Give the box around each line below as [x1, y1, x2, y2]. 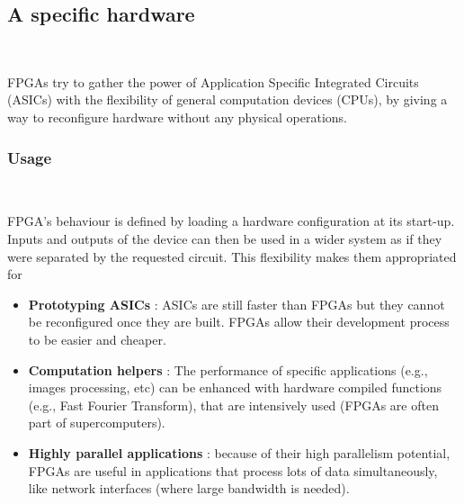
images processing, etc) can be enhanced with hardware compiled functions [28, 378, 442, 397]
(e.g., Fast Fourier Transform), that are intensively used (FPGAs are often [28, 395, 439, 414]
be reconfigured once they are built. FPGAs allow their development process [28, 312, 450, 331]
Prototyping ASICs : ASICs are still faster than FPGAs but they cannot [28, 294, 445, 313]
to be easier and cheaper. [28, 329, 166, 348]
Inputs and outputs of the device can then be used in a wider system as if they [7, 229, 442, 247]
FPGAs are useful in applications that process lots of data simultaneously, [28, 461, 438, 480]
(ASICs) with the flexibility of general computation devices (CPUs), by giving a [7, 90, 448, 109]
